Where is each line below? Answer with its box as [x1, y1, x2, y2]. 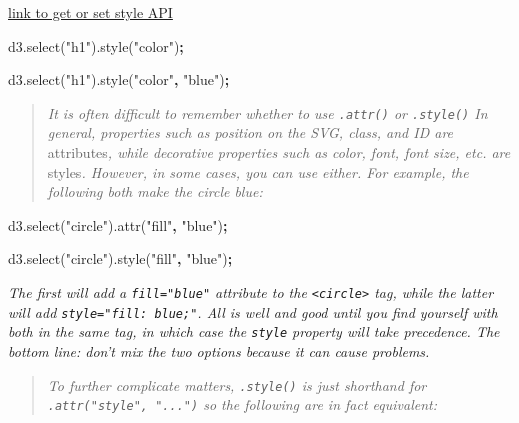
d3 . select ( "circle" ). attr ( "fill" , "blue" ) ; [8, 214, 228, 235]
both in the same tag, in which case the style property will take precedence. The [8, 321, 500, 342]
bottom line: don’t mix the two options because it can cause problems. [8, 340, 430, 361]
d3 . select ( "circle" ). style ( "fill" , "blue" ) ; [8, 248, 233, 269]
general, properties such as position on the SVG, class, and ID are [47, 122, 454, 143]
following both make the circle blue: [47, 181, 263, 202]
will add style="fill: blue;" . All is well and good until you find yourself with [8, 301, 498, 322]
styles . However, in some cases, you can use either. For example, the [47, 161, 469, 182]
